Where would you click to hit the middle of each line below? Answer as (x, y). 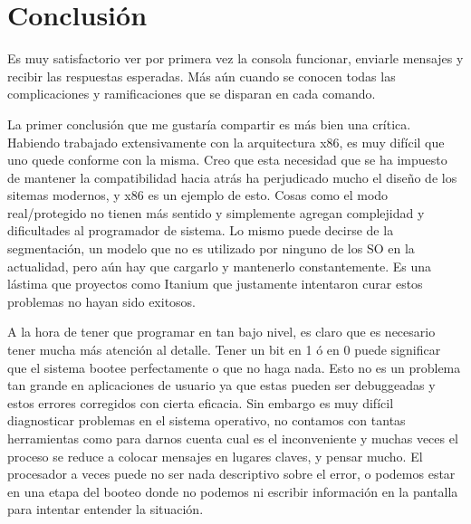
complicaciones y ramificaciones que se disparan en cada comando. (192, 94)
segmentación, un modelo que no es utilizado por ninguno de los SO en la (211, 248)
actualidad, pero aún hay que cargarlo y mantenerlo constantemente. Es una (219, 266)
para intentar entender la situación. (106, 509)
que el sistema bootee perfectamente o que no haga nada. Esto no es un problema (234, 367)
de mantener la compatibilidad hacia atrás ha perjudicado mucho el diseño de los (232, 177)
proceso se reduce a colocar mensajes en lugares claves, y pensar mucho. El (215, 456)
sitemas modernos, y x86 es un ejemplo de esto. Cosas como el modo (198, 195)
